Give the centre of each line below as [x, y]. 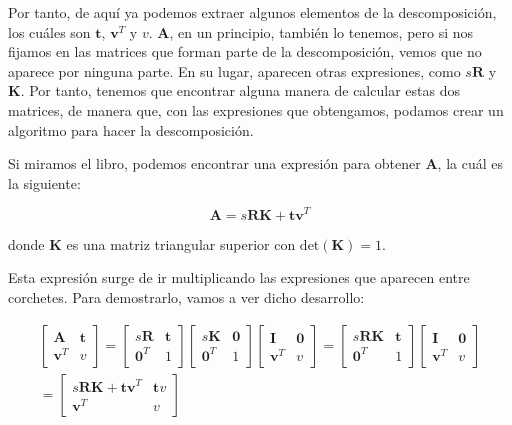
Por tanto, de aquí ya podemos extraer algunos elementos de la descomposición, [252, 12]
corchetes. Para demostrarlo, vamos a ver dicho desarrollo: [186, 297]
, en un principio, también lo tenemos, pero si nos [321, 31]
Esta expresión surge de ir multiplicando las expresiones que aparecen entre [239, 277]
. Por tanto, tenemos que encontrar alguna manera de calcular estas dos [240, 90]
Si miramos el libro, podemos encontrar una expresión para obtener [214, 163]
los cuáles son [49, 31]
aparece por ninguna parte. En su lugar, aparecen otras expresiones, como [234, 70]
